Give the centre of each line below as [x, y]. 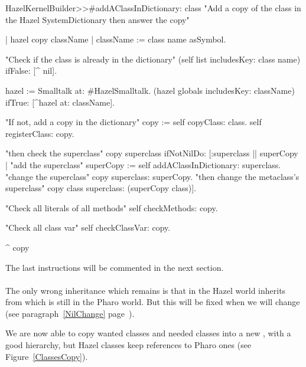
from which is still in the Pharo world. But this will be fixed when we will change [153, 302]
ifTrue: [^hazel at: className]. [60, 102]
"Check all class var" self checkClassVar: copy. [88, 227]
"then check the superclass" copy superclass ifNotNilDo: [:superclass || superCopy [152, 153]
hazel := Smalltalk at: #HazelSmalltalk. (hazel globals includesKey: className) [150, 90]
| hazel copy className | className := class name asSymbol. [116, 39]
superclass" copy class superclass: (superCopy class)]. [101, 188]
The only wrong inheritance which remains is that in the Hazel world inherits [146, 290]
